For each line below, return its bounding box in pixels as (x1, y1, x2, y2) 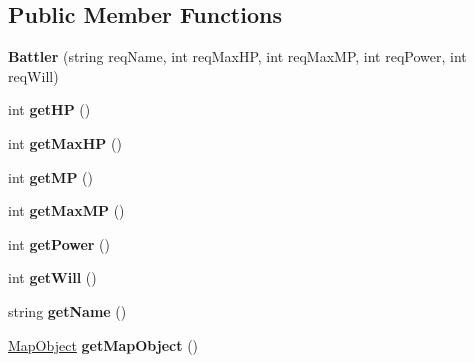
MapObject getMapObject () (8, 334, 199, 355)
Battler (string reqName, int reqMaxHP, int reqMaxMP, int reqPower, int (8, 46, 467, 67)
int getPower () (8, 233, 111, 254)
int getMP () (8, 166, 93, 187)
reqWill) (8, 65, 59, 86)
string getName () (8, 300, 127, 321)
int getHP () (8, 99, 91, 120)
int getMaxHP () (8, 132, 122, 153)
